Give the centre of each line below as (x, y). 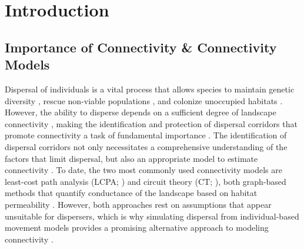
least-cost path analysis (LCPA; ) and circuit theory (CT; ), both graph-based (146, 181)
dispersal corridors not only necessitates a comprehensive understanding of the (146, 146)
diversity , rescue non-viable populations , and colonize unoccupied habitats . (144, 100)
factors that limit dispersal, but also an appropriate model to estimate (131, 158)
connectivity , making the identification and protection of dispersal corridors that (151, 123)
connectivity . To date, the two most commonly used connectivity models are (143, 170)
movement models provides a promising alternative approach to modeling (137, 228)
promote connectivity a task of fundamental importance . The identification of (146, 135)
